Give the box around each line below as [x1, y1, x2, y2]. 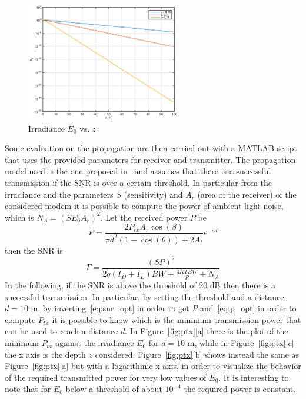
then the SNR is [5, 244, 63, 256]
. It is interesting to [218, 371, 289, 383]
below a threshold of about [65, 383, 162, 395]
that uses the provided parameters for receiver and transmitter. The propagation [5, 153, 296, 165]
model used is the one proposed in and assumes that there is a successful [5, 165, 271, 177]
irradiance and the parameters [5, 188, 114, 200]
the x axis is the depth [5, 348, 86, 360]
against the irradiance [55, 337, 134, 349]
